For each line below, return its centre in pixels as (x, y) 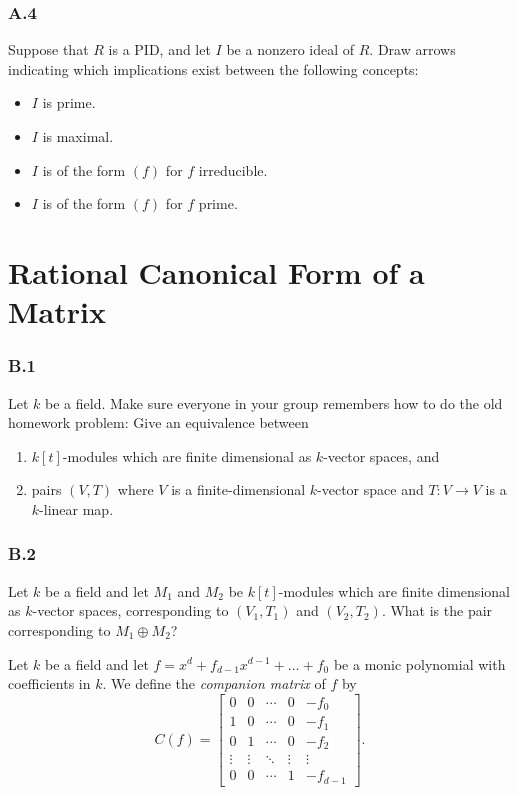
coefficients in (49, 683)
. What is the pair (437, 610)
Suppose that (48, 49)
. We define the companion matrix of (214, 683)
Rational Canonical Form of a (216, 271)
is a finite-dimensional (238, 489)
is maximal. (78, 136)
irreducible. (233, 169)
